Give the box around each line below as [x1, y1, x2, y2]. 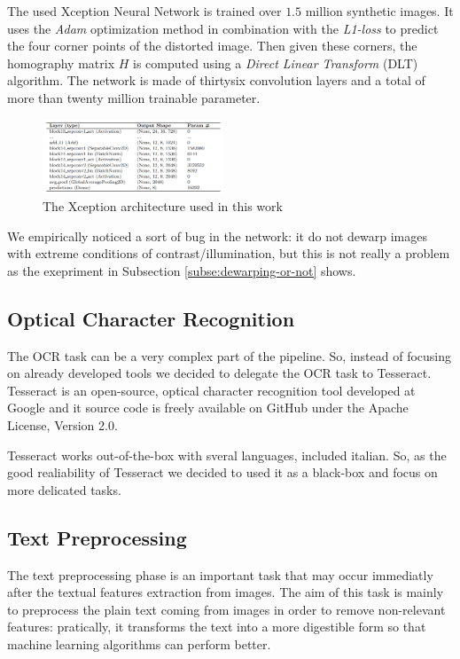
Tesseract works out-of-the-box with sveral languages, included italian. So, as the [7, 445, 447, 464]
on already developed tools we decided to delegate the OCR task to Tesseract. [7, 364, 432, 382]
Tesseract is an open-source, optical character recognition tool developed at [7, 380, 416, 399]
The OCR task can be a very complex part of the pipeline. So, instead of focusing [7, 346, 452, 365]
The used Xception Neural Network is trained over [7, 2, 282, 20]
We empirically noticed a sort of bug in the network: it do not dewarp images [7, 226, 427, 245]
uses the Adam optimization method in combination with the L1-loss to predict [7, 19, 439, 37]
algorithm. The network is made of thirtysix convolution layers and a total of [7, 71, 425, 90]
